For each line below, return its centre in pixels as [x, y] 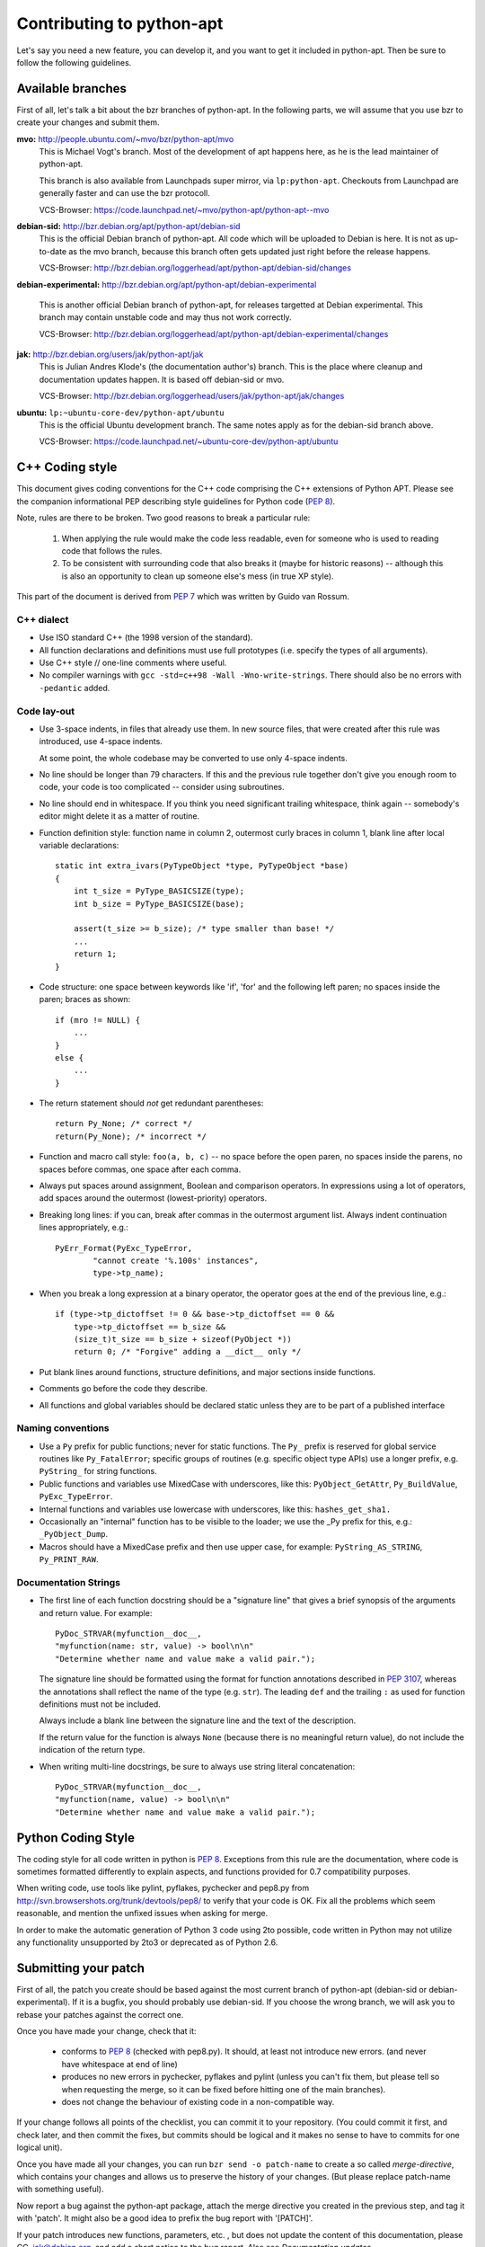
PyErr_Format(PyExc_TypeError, [124, 1248]
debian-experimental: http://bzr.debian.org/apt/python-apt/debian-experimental [167, 284]
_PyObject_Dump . [74, 1534]
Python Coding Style [75, 1838]
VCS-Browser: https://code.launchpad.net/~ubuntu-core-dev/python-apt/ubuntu [189, 441]
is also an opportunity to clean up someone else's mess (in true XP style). [198, 576]
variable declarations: [79, 846]
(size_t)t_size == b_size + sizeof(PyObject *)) [182, 1339]
